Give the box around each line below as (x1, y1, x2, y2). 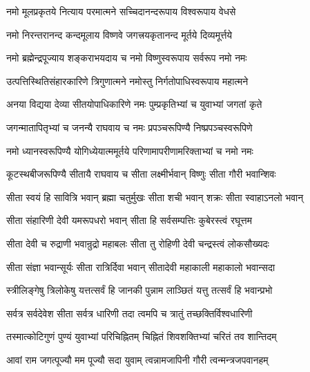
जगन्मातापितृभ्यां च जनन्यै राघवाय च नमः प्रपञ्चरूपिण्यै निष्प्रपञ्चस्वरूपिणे (6, 120, 253, 134)
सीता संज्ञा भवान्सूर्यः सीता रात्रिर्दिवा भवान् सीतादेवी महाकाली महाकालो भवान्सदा (6, 259, 275, 274)
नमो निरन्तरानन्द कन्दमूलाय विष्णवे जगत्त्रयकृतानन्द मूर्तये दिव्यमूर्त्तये (6, 27, 233, 41)
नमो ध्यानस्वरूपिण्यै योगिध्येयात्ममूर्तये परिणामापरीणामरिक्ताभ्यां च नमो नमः (6, 143, 253, 158)
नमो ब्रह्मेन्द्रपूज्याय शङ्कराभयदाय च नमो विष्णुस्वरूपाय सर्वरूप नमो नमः (6, 50, 247, 65)
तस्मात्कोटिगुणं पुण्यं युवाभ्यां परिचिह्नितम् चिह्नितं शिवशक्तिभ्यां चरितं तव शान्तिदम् (6, 329, 277, 344)
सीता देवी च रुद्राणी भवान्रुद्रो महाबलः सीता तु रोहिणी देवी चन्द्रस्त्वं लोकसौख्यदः (6, 236, 269, 250)
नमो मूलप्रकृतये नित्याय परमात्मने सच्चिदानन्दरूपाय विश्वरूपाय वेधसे (6, 4, 236, 18)
